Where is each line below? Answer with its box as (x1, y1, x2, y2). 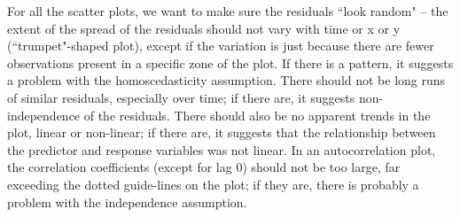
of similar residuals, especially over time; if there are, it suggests (7, 88, 355, 106)
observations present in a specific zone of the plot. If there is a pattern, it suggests (7, 53, 454, 72)
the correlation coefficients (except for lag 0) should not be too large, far (7, 158, 401, 176)
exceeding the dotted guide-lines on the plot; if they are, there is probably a (7, 174, 419, 193)
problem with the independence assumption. (7, 192, 247, 211)
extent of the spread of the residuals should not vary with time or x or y (7, 19, 401, 37)
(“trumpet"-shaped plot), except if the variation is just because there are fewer (7, 36, 434, 55)
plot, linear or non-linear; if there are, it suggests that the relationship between (7, 123, 436, 142)
